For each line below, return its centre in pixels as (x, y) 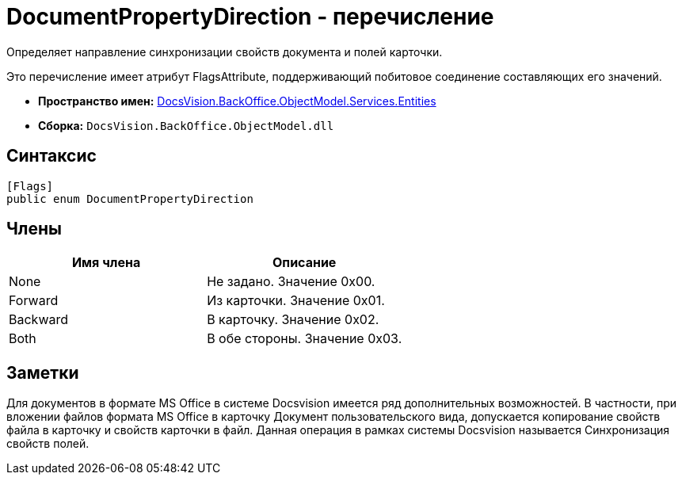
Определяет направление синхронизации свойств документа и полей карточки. (225, 52)
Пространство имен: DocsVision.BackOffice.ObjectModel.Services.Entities (237, 101)
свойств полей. (48, 444)
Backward (39, 320)
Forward (34, 301)
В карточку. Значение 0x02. (293, 320)
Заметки (43, 372)
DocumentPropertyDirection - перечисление (250, 17)
